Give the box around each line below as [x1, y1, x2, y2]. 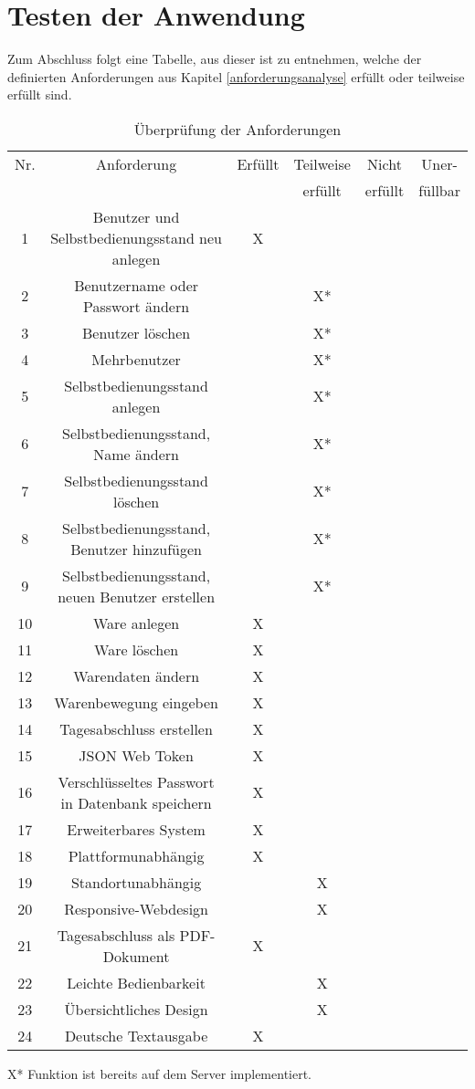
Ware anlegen [92, 612, 180, 634]
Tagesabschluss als [57, 924, 175, 946]
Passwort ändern [83, 295, 190, 317]
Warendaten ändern [73, 665, 200, 686]
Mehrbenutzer [91, 348, 181, 370]
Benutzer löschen [82, 321, 191, 343]
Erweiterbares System [67, 818, 206, 840]
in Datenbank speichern [60, 791, 212, 813]
